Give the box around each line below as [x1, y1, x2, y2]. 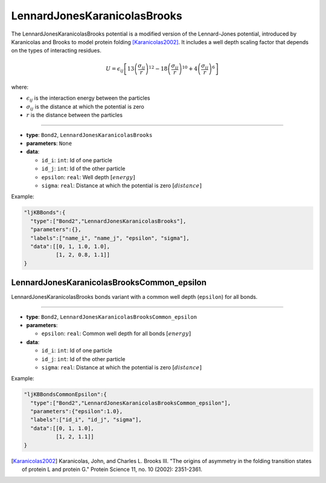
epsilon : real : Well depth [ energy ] [41, 173, 135, 181]
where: [11, 83, 29, 91]
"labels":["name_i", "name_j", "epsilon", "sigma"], [30, 234, 190, 241]
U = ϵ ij [106, 65, 124, 74]
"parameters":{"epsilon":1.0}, [30, 408, 123, 415]
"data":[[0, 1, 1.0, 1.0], [30, 243, 110, 250]
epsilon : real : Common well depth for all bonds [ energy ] [41, 330, 191, 337]
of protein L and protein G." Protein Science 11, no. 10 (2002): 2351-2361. [22, 465, 202, 473]
